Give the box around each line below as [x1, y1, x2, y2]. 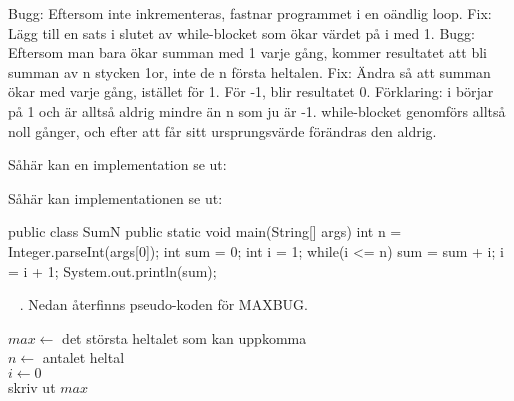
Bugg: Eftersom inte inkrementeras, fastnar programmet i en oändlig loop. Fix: [8, 3, 492, 23]
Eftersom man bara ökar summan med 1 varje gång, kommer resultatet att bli [8, 42, 487, 63]
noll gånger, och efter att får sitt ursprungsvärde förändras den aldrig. [8, 120, 437, 141]
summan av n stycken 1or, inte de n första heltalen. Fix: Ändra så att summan [8, 61, 491, 82]
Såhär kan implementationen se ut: [8, 187, 223, 208]
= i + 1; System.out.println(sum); [8, 260, 217, 281]
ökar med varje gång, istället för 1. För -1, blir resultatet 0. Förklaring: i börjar [8, 81, 494, 102]
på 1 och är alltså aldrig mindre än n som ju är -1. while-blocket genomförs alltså [8, 100, 506, 121]
